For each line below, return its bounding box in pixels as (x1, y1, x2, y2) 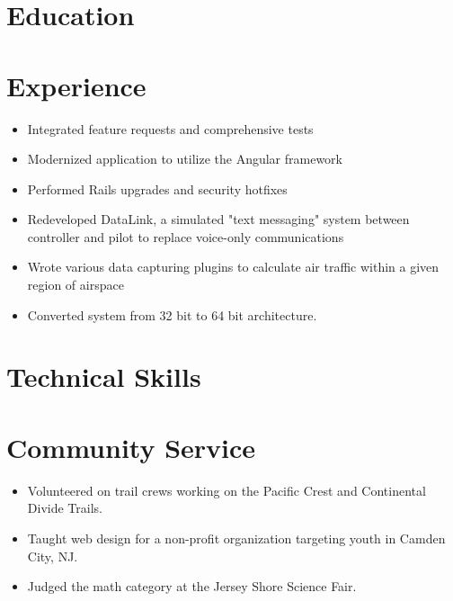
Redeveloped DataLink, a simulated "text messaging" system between (27, 210, 410, 229)
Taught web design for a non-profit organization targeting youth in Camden (27, 528, 446, 547)
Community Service (6, 428, 256, 465)
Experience (6, 67, 147, 103)
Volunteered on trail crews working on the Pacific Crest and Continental (27, 480, 426, 499)
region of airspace (27, 275, 124, 294)
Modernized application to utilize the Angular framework (27, 149, 342, 168)
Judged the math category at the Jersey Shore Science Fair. (27, 577, 357, 596)
